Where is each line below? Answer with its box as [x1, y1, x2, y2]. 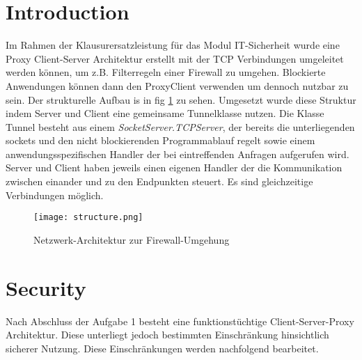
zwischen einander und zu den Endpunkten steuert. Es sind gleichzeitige [6, 174, 313, 189]
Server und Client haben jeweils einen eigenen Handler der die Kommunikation [6, 160, 343, 175]
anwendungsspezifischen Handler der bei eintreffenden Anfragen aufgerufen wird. [6, 146, 349, 161]
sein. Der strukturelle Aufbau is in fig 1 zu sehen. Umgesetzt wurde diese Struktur [6, 92, 356, 107]
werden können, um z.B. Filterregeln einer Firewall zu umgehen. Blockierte [6, 65, 326, 79]
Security [6, 273, 86, 302]
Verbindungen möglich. [6, 187, 104, 202]
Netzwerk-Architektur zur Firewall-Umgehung [33, 232, 230, 246]
